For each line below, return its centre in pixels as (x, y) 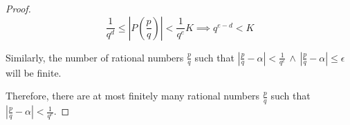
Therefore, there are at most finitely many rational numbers (133, 96)
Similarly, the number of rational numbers (95, 57)
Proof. (18, 8)
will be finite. (34, 72)
